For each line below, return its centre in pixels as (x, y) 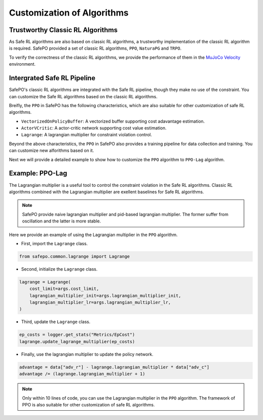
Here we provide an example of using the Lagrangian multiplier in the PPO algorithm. (93, 235)
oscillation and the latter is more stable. (62, 221)
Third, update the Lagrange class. (56, 322)
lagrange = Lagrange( (45, 282)
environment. (22, 64)
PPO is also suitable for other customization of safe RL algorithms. (89, 404)
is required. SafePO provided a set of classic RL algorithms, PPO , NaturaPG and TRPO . (95, 48)
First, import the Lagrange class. (54, 243)
